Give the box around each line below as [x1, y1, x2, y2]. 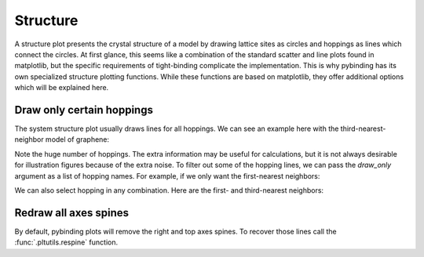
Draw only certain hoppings [14, 103, 153, 117]
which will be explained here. [14, 83, 109, 92]
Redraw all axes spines [14, 206, 130, 219]
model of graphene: [45, 135, 110, 144]
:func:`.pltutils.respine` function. [14, 237, 118, 247]
